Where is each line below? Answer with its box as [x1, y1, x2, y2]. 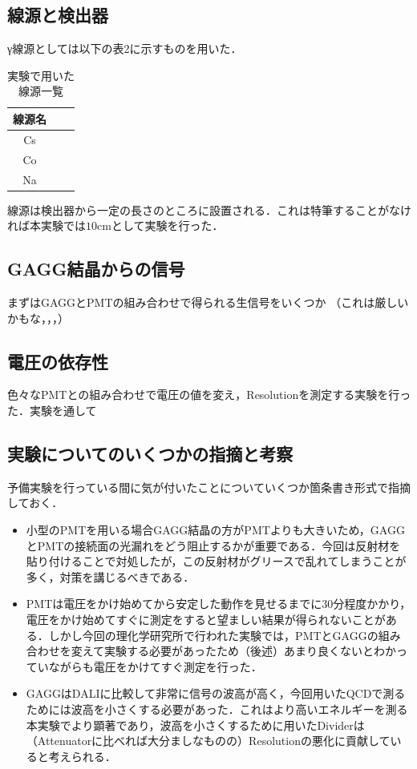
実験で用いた [7, 66, 75, 83]
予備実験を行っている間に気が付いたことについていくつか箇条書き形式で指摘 [7, 478, 411, 495]
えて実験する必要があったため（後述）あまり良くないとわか [82, 642, 397, 659]
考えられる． [48, 747, 116, 764]
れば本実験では [7, 217, 86, 234]
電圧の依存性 [7, 348, 108, 373]
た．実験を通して [7, 401, 97, 418]
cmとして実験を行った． [97, 217, 224, 234]
